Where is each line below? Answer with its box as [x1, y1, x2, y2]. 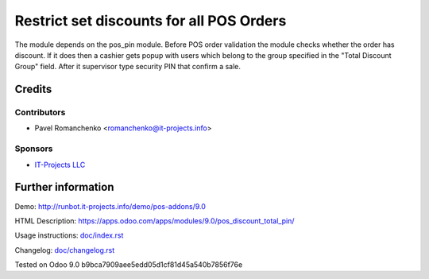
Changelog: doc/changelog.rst [14, 245, 115, 254]
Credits [14, 83, 52, 96]
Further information [14, 180, 114, 194]
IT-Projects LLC [34, 160, 86, 169]
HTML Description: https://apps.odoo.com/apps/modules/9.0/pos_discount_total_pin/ [14, 215, 295, 226]
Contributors [14, 107, 66, 118]
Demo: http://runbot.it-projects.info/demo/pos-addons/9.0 [14, 201, 207, 211]
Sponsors [14, 143, 53, 154]
